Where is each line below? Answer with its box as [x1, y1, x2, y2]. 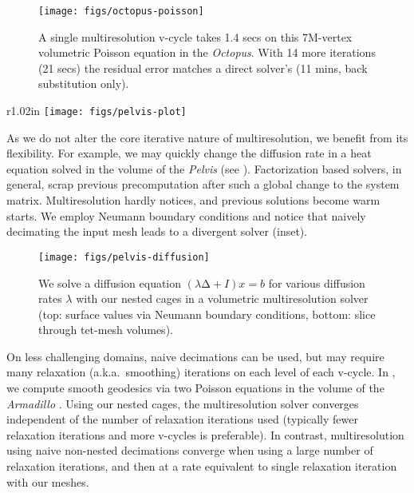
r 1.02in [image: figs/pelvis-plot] [6, 102, 187, 119]
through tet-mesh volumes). [38, 321, 173, 338]
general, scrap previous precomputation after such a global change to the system [6, 176, 400, 193]
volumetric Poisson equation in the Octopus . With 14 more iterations [38, 44, 376, 61]
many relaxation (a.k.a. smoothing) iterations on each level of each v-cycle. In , [6, 364, 396, 380]
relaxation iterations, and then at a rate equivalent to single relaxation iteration [6, 458, 397, 475]
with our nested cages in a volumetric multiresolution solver [76, 290, 369, 307]
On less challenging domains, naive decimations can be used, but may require [6, 348, 384, 364]
